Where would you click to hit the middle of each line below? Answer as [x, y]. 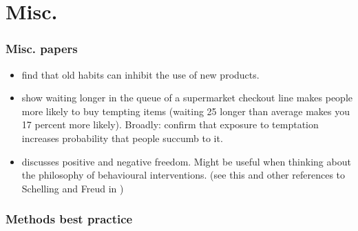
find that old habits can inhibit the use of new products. [140, 74]
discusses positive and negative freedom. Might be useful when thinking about [186, 161]
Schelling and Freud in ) [73, 188]
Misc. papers [42, 49]
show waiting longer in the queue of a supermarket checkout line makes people [187, 98]
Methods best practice [69, 219]
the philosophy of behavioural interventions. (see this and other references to [183, 175]
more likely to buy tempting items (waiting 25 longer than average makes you [186, 111]
